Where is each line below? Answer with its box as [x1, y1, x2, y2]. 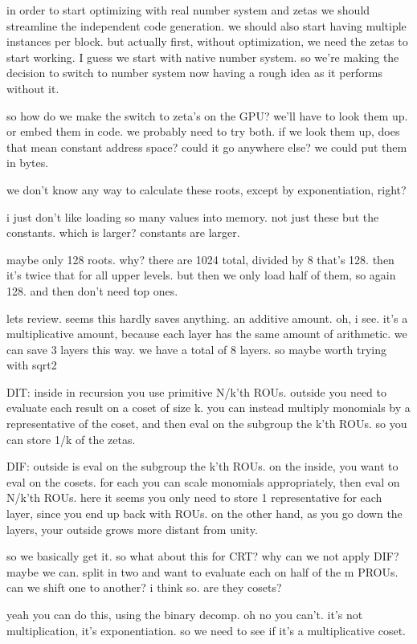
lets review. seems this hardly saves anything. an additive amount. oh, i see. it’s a [6, 309, 408, 326]
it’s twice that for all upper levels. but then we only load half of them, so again [6, 267, 396, 283]
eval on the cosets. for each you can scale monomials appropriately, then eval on [6, 473, 400, 490]
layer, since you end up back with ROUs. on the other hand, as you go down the [6, 505, 403, 522]
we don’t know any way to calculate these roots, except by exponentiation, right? [6, 181, 407, 198]
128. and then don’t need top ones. [6, 282, 178, 299]
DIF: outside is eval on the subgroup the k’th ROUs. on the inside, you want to [6, 458, 399, 475]
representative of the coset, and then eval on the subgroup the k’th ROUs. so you [6, 415, 407, 432]
